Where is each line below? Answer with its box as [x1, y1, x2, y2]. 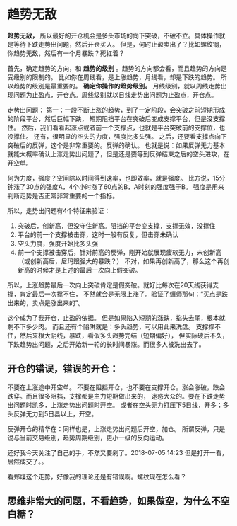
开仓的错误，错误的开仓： [7, 362, 119, 375]
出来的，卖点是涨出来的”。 [7, 298, 85, 307]
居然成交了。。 [7, 457, 48, 466]
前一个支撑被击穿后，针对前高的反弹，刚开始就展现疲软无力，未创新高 [17, 248, 222, 256]
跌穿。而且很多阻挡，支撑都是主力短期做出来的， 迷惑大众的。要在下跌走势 [7, 391, 226, 400]
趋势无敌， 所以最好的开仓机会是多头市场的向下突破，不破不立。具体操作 [7, 31, 219, 40]
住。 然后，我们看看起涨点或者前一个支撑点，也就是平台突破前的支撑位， [7, 123, 219, 132]
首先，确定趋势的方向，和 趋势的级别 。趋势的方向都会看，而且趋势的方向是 [7, 64, 227, 72]
